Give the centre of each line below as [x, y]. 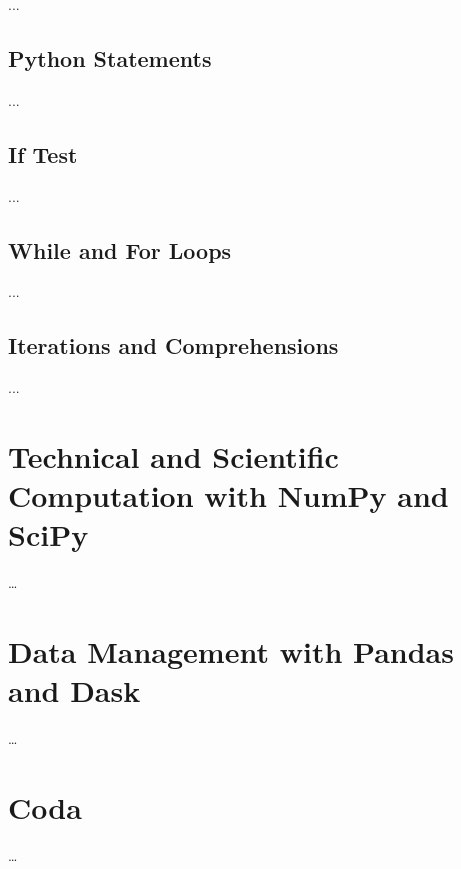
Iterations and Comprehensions [173, 345]
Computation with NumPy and [228, 495]
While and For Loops [120, 249]
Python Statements [110, 57]
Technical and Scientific [173, 455]
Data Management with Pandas [231, 651]
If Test [43, 153]
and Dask [74, 690]
